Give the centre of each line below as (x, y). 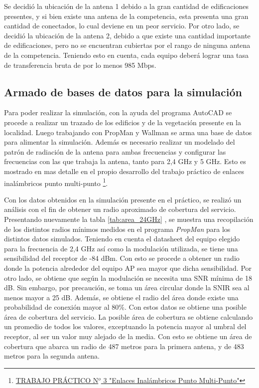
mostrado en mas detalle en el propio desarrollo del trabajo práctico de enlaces (124, 171)
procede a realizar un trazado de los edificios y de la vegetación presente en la (123, 122)
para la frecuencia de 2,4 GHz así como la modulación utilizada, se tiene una (121, 248)
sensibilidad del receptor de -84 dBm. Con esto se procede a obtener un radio (122, 258)
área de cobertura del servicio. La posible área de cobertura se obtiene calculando (129, 316)
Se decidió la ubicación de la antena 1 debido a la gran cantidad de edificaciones (126, 6)
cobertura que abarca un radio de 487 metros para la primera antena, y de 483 (124, 346)
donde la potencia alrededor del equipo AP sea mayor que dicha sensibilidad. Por (128, 268)
